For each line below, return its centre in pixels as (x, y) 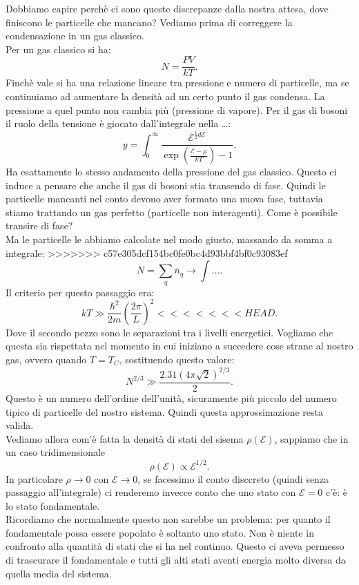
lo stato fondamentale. (53, 505)
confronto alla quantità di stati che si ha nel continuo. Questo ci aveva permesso (175, 546)
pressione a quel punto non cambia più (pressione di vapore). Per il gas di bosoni (177, 109)
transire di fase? (39, 226)
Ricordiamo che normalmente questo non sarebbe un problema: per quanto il (168, 519)
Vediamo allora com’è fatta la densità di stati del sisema (125, 438)
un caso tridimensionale (56, 452)
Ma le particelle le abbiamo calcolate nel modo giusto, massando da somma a (169, 239)
